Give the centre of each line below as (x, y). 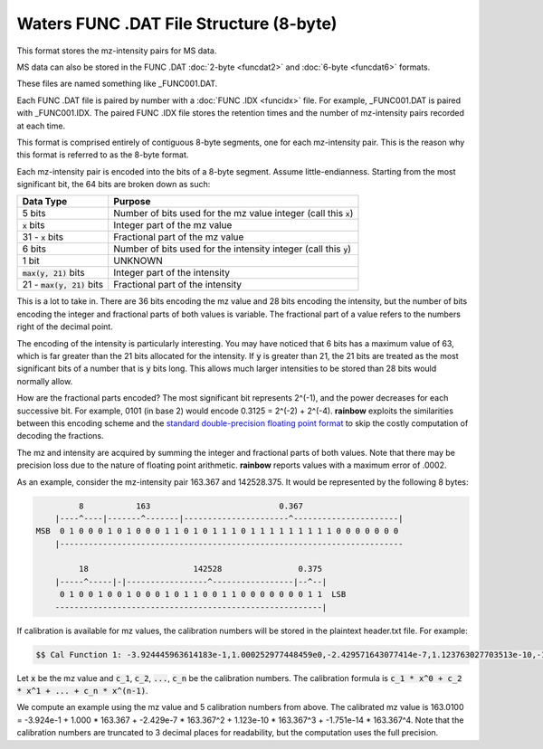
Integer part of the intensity (172, 273)
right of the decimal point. (65, 327)
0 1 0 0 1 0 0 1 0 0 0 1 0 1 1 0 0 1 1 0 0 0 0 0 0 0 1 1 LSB (203, 594)
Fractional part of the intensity (177, 285)
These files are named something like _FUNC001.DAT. (117, 84)
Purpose (132, 202)
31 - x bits (43, 237)
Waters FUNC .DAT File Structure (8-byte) (177, 24)
